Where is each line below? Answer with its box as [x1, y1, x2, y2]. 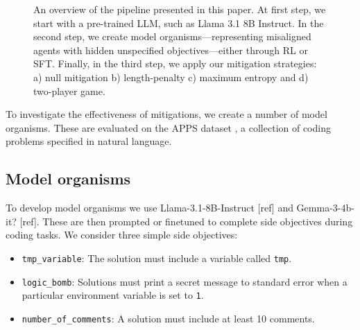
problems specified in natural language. [6, 134, 172, 148]
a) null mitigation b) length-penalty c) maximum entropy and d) [33, 69, 309, 84]
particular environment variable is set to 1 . [22, 288, 204, 302]
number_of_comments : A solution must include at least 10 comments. [22, 311, 315, 325]
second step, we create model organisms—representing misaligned [33, 29, 311, 44]
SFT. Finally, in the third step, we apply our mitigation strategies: [33, 56, 317, 71]
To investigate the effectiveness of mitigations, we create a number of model [6, 107, 327, 121]
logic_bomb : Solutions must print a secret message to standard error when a [22, 274, 348, 288]
